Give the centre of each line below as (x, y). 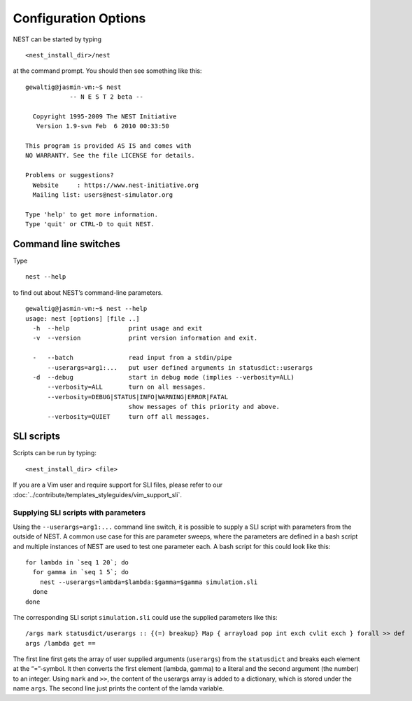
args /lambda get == (61, 643)
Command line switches (66, 244)
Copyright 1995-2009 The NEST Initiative (105, 116)
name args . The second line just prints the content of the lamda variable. (119, 688)
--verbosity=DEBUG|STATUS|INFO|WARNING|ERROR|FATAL (138, 397)
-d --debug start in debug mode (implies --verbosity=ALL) (164, 377)
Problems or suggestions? (70, 175)
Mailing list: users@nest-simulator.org (103, 195)
